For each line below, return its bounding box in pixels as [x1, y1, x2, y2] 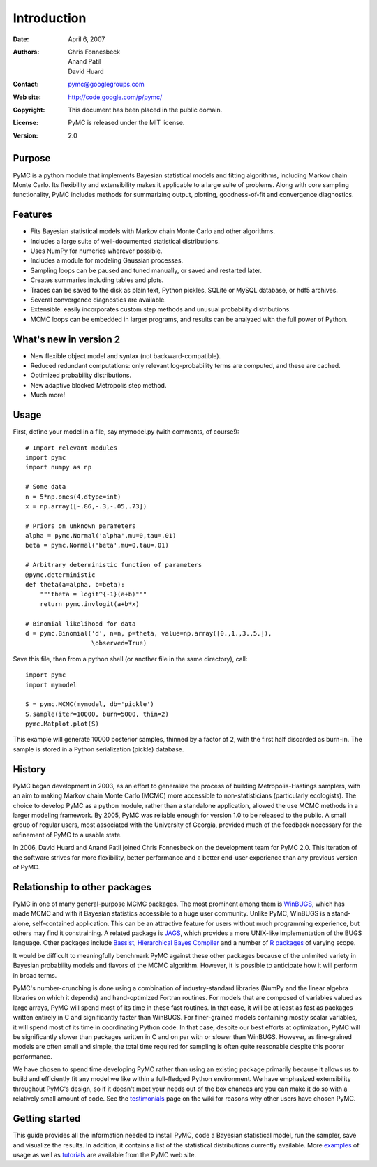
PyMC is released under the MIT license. [68, 119, 185, 127]
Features [13, 209, 52, 221]
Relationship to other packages [13, 881, 151, 893]
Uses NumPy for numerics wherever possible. [30, 247, 163, 255]
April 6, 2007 [68, 35, 105, 43]
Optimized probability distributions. [30, 371, 132, 380]
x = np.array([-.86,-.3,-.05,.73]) [25, 502, 147, 510]
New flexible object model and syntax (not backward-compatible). [30, 351, 221, 360]
